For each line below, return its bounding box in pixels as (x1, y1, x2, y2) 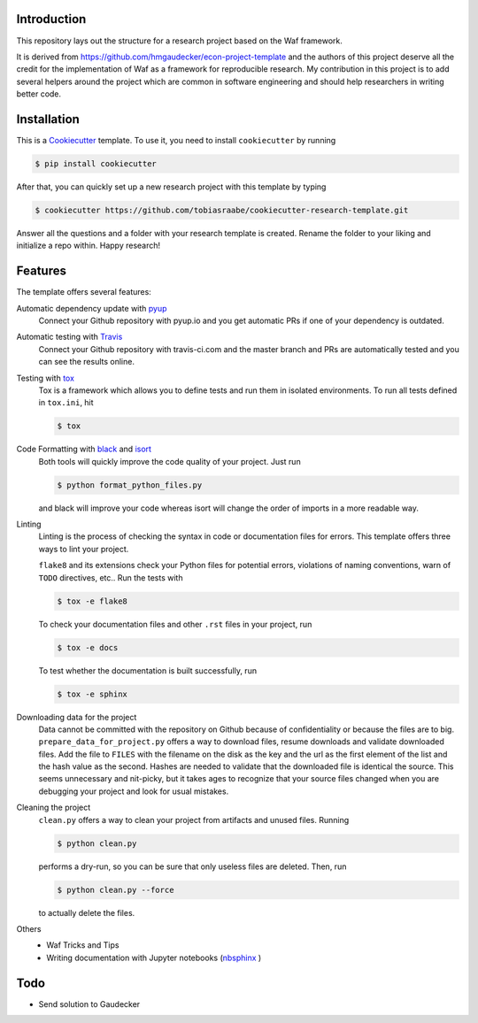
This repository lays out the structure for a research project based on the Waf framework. (16, 35, 343, 46)
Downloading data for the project (16, 711, 137, 722)
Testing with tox (16, 373, 75, 383)
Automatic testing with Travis (16, 332, 123, 342)
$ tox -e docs (57, 642, 119, 652)
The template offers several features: (16, 287, 152, 297)
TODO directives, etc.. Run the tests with (38, 572, 183, 583)
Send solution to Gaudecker (38, 998, 141, 1009)
